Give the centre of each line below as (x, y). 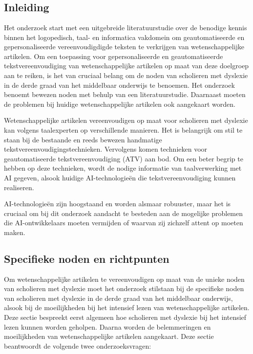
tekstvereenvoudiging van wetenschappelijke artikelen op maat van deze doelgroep (126, 66)
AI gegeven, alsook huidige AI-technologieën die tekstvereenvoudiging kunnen (120, 177)
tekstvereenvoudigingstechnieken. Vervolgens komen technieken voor (106, 149)
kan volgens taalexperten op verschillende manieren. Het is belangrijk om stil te (123, 129)
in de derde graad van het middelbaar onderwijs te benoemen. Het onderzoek (119, 85)
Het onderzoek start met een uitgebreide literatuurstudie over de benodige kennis (126, 27)
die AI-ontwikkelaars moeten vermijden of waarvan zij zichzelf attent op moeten (124, 223)
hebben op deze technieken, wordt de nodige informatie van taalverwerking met (123, 168)
